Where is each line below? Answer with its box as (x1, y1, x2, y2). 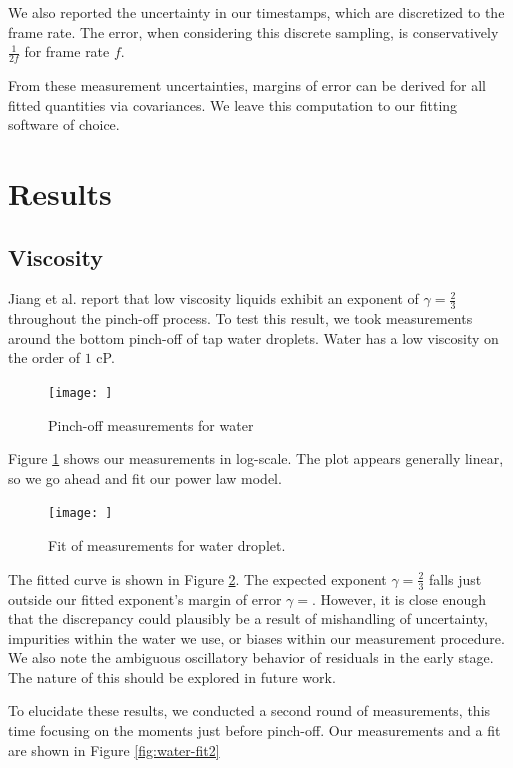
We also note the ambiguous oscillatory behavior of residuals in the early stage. (8, 647, 494, 668)
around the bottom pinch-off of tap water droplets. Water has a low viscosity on (8, 327, 499, 348)
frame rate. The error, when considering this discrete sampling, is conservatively (8, 21, 499, 42)
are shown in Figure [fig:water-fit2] (8, 739, 220, 760)
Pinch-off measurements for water (48, 414, 254, 435)
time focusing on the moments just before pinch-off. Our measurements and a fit (8, 720, 501, 741)
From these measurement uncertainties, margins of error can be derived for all (8, 75, 487, 96)
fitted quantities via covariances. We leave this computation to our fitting (8, 94, 458, 115)
